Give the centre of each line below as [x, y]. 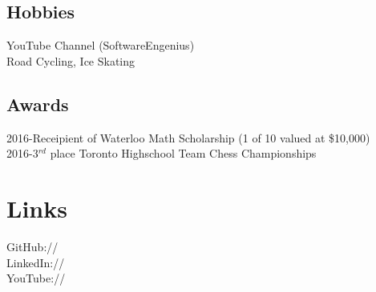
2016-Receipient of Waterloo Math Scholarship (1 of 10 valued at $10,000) [188, 137]
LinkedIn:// [36, 262]
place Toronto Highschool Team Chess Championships [183, 153]
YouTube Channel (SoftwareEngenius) [101, 45]
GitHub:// [32, 246]
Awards [38, 104]
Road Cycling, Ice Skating [71, 60]
